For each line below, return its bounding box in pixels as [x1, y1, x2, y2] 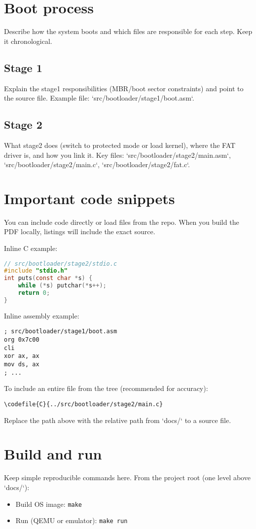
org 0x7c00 [4, 336, 39, 344]
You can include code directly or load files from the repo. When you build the [4, 216, 239, 227]
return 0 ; [18, 289, 50, 297]
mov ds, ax [4, 361, 39, 368]
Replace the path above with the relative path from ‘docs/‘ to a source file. [4, 415, 231, 425]
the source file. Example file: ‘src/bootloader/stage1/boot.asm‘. [4, 93, 194, 103]
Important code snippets [4, 188, 175, 208]
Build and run [4, 444, 102, 464]
